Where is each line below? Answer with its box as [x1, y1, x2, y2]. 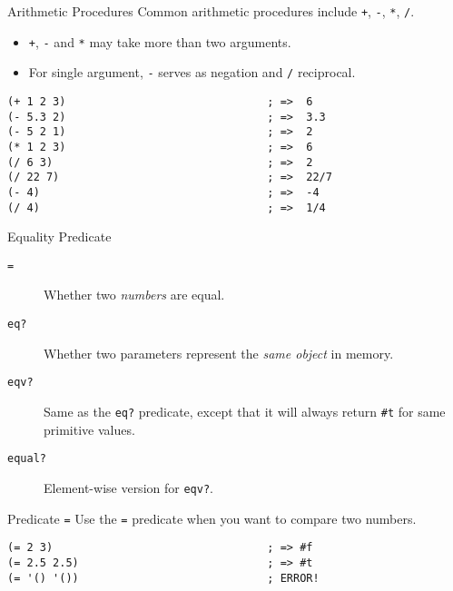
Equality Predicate [7, 227, 112, 246]
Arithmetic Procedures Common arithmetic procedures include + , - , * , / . [7, 2, 415, 20]
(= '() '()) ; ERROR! [7, 571, 320, 585]
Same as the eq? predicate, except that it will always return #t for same [44, 401, 446, 420]
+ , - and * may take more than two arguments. [28, 32, 291, 51]
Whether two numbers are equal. [44, 285, 225, 304]
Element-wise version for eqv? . [44, 478, 213, 497]
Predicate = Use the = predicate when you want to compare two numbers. [7, 508, 417, 527]
